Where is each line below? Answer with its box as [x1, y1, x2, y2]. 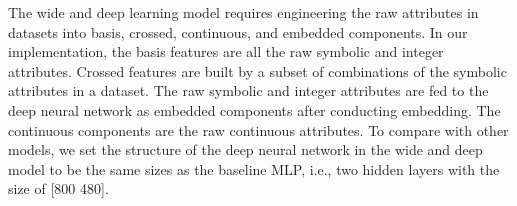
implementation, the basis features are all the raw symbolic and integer [8, 41, 444, 62]
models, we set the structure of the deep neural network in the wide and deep [8, 139, 483, 160]
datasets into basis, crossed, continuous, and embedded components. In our [8, 21, 468, 42]
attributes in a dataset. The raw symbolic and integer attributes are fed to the [8, 80, 489, 101]
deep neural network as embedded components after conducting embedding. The [8, 99, 501, 120]
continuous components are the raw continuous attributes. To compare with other [8, 119, 509, 140]
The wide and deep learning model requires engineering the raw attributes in [8, 2, 479, 22]
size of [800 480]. [8, 178, 109, 199]
